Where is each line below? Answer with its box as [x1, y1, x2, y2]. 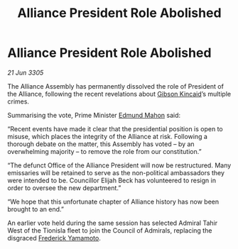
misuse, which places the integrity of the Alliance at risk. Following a [7, 132, 208, 140]
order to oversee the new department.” [7, 183, 121, 192]
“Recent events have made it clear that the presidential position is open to [7, 124, 223, 133]
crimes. [7, 97, 30, 106]
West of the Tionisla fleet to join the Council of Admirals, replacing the [7, 226, 212, 235]
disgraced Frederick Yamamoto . [7, 233, 101, 242]
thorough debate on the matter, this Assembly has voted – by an [7, 140, 195, 148]
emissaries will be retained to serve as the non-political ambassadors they [7, 168, 225, 177]
